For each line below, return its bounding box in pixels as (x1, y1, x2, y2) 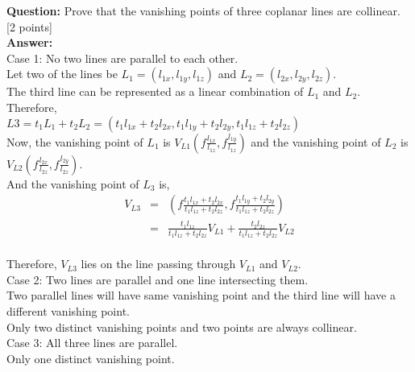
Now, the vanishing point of (6, 133, 143, 150)
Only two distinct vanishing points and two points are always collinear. (6, 318, 357, 335)
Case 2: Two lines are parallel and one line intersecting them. (6, 271, 309, 287)
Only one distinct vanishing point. (6, 349, 175, 366)
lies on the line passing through (81, 255, 236, 272)
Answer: (6, 34, 53, 51)
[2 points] (6, 18, 52, 35)
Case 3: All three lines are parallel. (6, 334, 178, 351)
